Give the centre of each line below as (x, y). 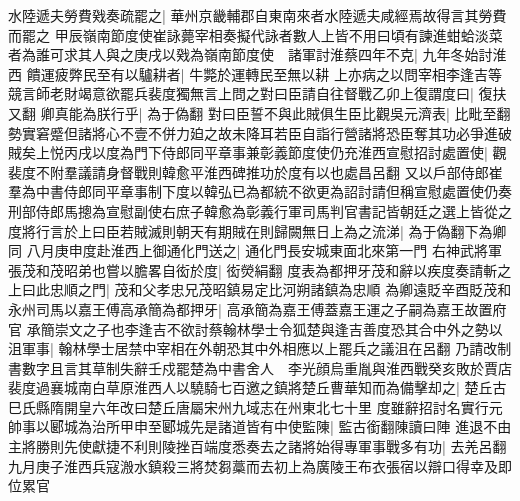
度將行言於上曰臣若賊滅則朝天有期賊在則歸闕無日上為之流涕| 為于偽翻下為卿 (257, 230)
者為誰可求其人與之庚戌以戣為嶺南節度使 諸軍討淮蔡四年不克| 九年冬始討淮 (257, 54)
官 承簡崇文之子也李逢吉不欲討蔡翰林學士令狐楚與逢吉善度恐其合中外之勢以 (255, 328)
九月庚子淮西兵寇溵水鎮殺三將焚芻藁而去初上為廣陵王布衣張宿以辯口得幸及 (253, 465)
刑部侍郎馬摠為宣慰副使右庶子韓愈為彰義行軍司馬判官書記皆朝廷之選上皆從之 (260, 210)
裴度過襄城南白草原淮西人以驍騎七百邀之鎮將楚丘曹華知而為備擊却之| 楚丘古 (257, 387)
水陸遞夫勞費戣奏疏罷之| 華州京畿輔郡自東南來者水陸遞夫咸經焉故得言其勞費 (257, 15)
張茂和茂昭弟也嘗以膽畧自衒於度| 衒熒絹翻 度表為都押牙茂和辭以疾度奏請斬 (253, 269)
